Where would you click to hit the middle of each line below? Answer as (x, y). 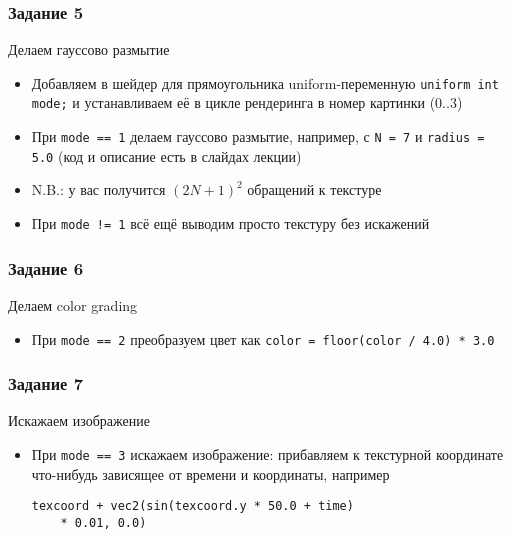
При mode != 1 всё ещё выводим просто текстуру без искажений (230, 223)
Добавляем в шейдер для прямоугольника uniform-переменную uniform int (265, 82)
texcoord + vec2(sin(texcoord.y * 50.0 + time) (192, 506)
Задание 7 (46, 383)
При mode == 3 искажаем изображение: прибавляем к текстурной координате (267, 453)
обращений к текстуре (314, 189)
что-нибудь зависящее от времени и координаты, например (210, 473)
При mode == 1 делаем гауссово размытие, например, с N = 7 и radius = (258, 136)
